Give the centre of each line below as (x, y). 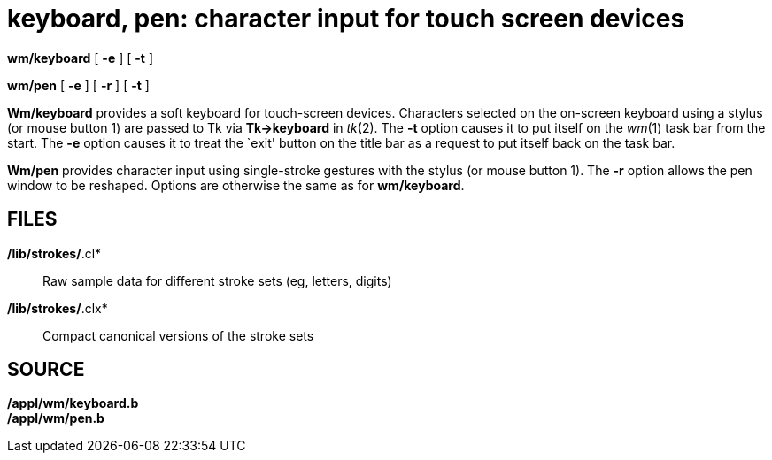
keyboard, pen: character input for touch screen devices (346, 19)
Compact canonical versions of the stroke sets (178, 335)
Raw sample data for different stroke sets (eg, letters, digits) (217, 280)
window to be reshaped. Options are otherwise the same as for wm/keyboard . (236, 185)
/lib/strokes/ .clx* (58, 308)
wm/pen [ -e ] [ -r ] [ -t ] (78, 85)
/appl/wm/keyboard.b (73, 403)
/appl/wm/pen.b (56, 418)
